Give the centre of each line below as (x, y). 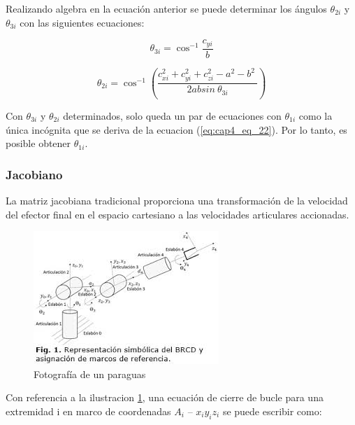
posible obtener (38, 143)
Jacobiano (34, 174)
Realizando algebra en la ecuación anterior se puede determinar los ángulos (166, 8)
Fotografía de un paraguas (90, 374)
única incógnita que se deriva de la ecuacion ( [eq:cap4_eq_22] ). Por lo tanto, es (176, 129)
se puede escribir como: (272, 411)
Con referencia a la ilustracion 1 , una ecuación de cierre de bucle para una (165, 397)
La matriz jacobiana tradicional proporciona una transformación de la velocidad (177, 200)
